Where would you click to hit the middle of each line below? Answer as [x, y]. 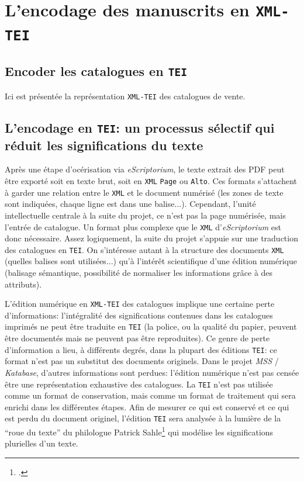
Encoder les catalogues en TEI [96, 71]
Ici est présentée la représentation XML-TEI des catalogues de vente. [125, 96]
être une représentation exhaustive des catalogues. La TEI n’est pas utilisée [139, 384]
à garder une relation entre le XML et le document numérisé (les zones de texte [144, 192]
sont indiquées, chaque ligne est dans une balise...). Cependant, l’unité [130, 204]
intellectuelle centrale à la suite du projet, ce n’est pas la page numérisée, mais [145, 215]
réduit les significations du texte [104, 145]
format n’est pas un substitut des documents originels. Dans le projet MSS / [142, 361]
